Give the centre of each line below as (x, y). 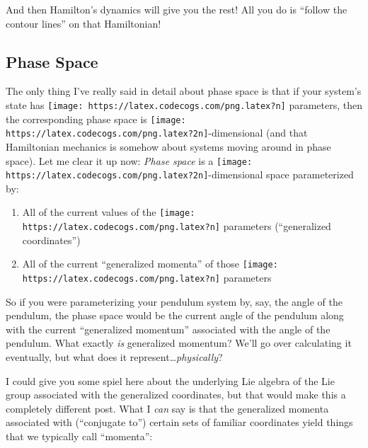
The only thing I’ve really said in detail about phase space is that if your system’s (184, 91)
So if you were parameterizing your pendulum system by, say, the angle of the (174, 301)
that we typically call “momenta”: (79, 436)
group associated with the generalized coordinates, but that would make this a (176, 395)
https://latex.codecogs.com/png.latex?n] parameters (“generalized (177, 226)
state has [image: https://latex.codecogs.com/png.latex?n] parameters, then (184, 104)
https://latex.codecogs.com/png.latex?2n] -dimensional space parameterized (180, 174)
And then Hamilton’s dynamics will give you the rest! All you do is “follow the (177, 9)
